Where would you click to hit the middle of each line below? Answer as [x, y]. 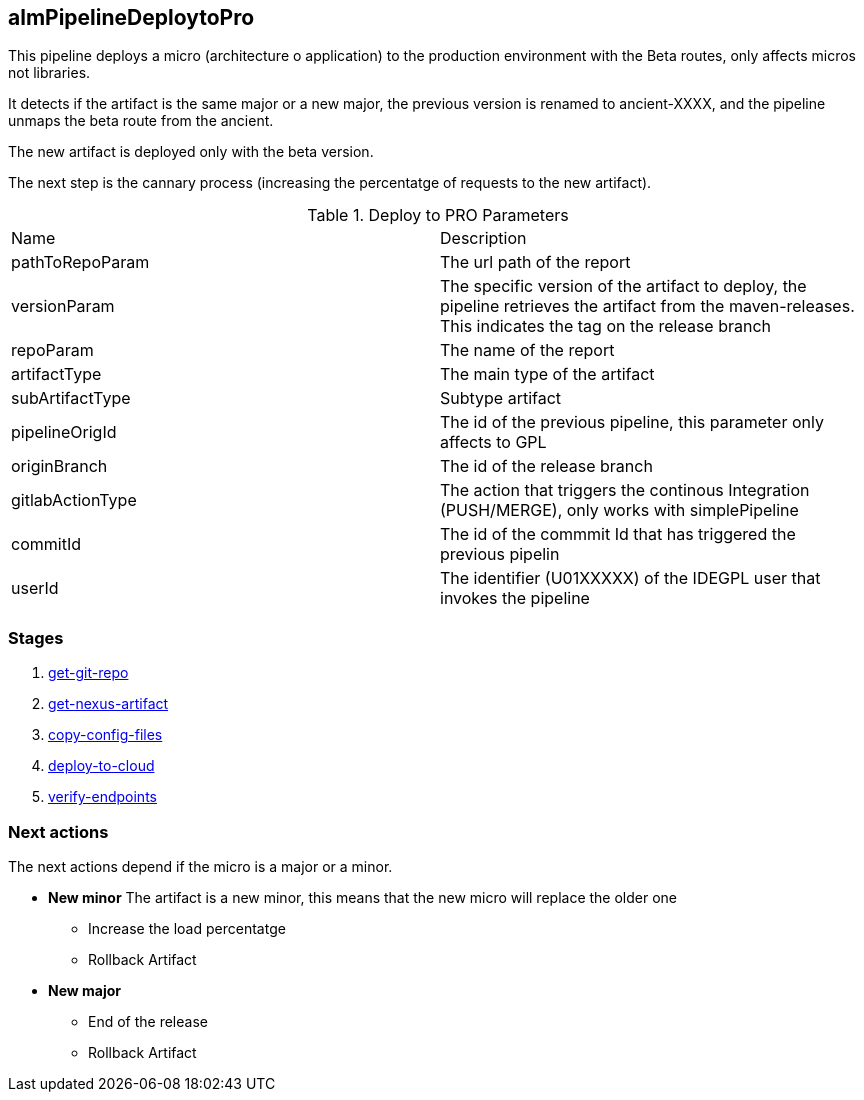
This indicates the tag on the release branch [606, 326]
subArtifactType [71, 398]
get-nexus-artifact [108, 704]
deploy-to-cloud [101, 766]
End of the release [148, 1021]
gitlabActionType [74, 500]
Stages [36, 637]
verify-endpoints [102, 797]
